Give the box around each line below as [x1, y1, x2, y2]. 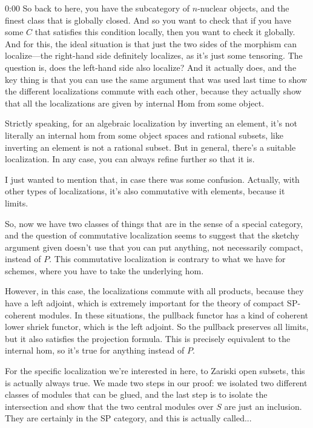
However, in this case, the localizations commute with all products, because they [5, 285, 304, 297]
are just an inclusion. [224, 400, 302, 412]
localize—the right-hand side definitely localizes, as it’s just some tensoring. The [5, 49, 303, 62]
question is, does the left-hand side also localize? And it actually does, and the [5, 61, 297, 73]
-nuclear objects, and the [197, 2, 289, 14]
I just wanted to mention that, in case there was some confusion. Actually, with [5, 173, 300, 185]
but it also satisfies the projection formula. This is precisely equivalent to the [5, 332, 291, 344]
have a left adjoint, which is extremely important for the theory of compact [5, 297, 285, 309]
